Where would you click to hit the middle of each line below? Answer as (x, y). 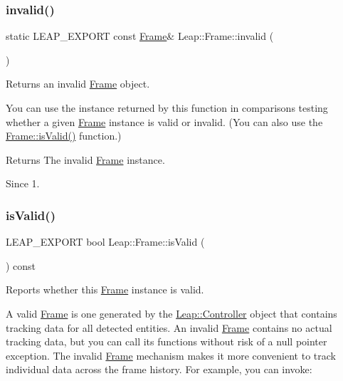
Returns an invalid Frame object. (78, 84)
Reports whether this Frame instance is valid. (105, 289)
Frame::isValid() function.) (64, 136)
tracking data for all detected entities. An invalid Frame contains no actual (169, 327)
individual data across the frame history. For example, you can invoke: (159, 369)
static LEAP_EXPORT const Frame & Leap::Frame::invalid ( (140, 36)
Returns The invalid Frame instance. (85, 159)
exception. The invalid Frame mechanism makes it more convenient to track (171, 355)
